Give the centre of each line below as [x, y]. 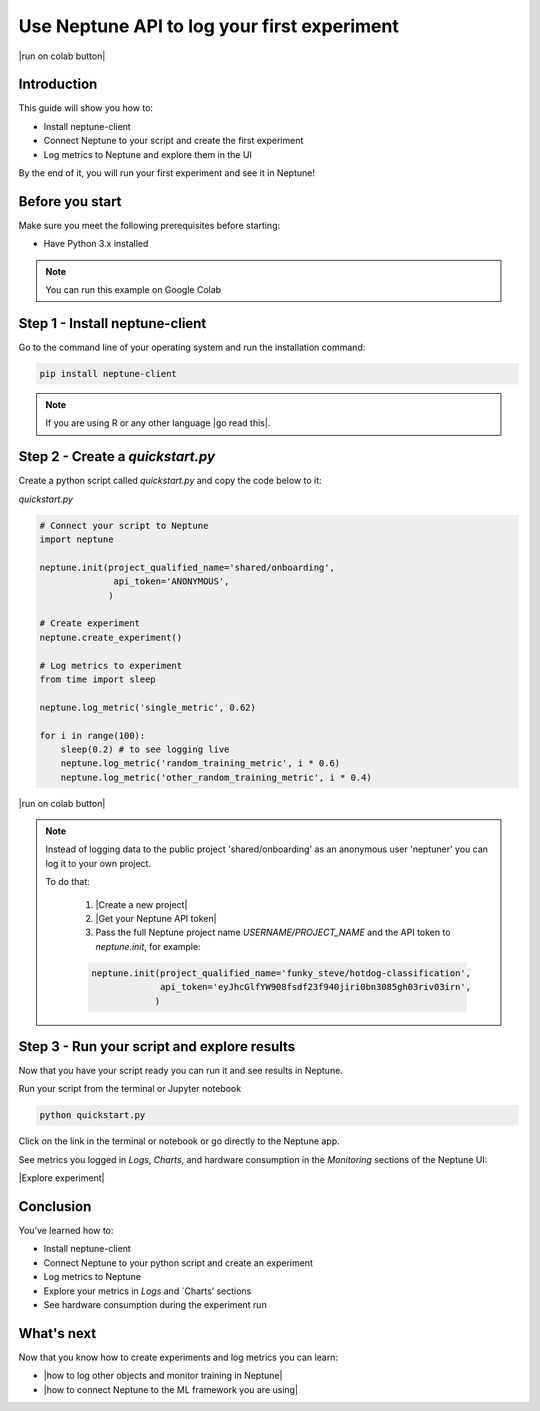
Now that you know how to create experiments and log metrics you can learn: [178, 1357]
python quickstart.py [92, 1115]
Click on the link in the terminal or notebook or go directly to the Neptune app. [179, 1141]
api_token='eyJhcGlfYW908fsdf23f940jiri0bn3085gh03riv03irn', [316, 987]
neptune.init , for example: [148, 946]
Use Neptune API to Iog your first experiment [208, 26]
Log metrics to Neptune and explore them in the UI [147, 154]
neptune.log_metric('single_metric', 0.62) [148, 707]
